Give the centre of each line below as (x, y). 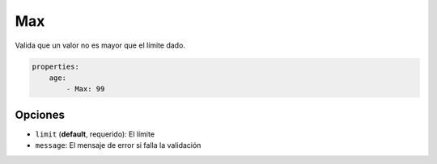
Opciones (40, 114)
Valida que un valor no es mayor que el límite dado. (100, 45)
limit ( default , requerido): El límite (95, 134)
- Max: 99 (85, 89)
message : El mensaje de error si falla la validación (118, 145)
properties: (56, 66)
